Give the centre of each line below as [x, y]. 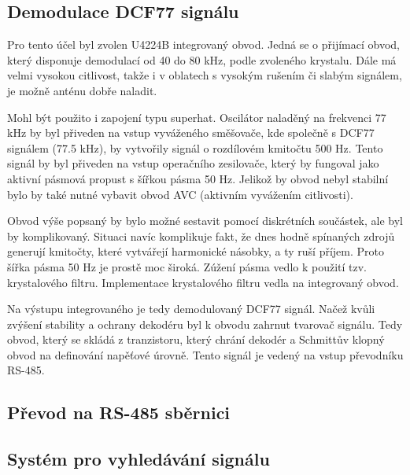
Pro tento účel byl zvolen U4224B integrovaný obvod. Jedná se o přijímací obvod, [203, 44]
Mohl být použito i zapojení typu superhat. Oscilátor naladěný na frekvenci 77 [197, 117]
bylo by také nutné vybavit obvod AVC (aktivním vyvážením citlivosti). [180, 194]
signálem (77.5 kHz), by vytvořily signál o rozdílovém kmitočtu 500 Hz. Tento [195, 147]
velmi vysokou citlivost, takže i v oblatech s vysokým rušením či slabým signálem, [205, 75]
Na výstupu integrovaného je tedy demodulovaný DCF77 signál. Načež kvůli [191, 309]
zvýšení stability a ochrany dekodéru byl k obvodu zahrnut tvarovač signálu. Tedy [205, 324]
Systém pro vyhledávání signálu [139, 459]
